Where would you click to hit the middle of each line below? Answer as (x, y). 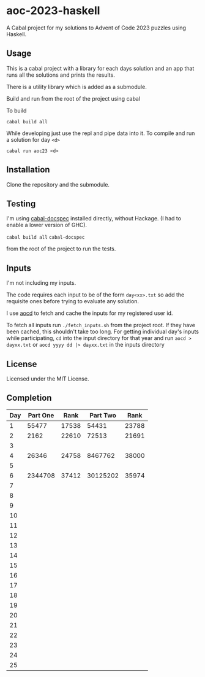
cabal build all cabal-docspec (46, 238)
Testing (21, 203)
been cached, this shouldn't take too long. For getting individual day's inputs (103, 331)
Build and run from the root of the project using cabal (73, 98)
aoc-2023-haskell (53, 11)
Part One (41, 415)
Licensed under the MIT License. (48, 379)
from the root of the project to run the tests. (61, 249)
